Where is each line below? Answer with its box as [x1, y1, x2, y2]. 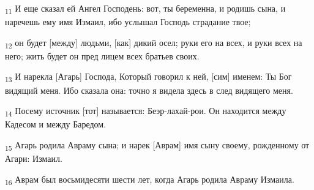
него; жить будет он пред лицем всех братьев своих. [5, 49, 200, 62]
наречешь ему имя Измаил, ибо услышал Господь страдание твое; [5, 15, 251, 28]
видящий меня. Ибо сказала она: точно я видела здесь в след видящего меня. [5, 83, 293, 96]
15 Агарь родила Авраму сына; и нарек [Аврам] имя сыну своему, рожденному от [5, 138, 310, 153]
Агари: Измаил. [5, 152, 62, 164]
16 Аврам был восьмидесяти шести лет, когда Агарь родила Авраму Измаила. [5, 172, 294, 187]
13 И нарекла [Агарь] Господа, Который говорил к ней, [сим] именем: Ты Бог [5, 70, 292, 85]
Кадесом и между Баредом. [5, 118, 107, 131]
